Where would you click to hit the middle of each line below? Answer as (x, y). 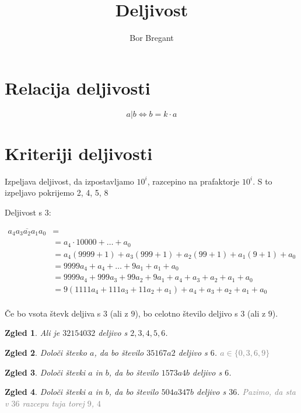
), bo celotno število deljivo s (186, 313)
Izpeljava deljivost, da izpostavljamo (69, 181)
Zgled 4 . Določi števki (45, 392)
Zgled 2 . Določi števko (46, 352)
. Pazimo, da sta (266, 392)
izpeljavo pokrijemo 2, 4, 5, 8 (57, 192)
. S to (262, 181)
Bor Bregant (152, 38)
